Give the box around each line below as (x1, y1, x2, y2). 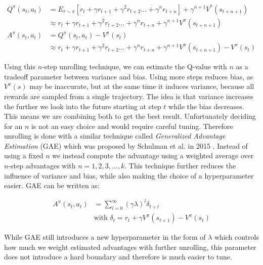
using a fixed (4, 150, 43, 161)
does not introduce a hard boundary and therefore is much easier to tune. (4, 251, 232, 262)
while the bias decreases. (168, 101, 244, 111)
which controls (214, 232, 259, 242)
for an (4, 120, 23, 131)
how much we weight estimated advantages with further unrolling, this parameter (4, 241, 256, 252)
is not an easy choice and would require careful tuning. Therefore (31, 120, 233, 131)
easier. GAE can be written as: (4, 180, 100, 191)
